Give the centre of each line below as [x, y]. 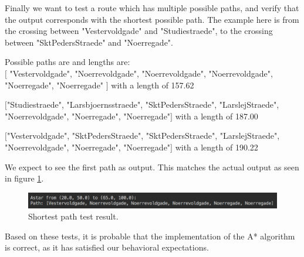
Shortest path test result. [73, 216]
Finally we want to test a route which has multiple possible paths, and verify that [152, 8]
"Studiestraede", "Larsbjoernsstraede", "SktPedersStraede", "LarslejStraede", [143, 104]
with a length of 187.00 [217, 116]
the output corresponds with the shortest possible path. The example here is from [152, 19]
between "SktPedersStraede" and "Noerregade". [89, 42]
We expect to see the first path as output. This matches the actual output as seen [152, 167]
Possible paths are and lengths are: [67, 62]
